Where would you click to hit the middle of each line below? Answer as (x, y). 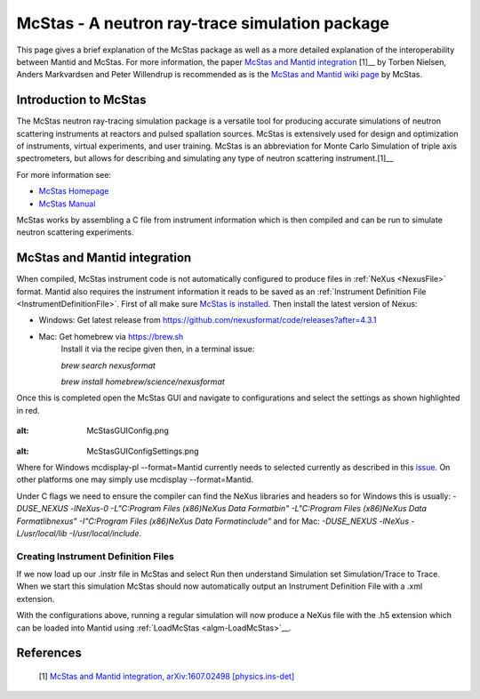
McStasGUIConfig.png (128, 430)
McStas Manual (67, 204)
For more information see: (64, 174)
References (49, 653)
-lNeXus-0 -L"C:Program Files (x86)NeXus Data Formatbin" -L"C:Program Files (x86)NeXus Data (248, 509)
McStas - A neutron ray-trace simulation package (203, 23)
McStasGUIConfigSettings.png (143, 451)
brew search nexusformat (108, 366)
